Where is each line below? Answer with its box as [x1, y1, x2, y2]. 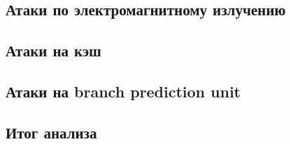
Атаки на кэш [6, 40, 101, 61]
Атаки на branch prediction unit [6, 80, 241, 102]
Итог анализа [6, 121, 97, 143]
